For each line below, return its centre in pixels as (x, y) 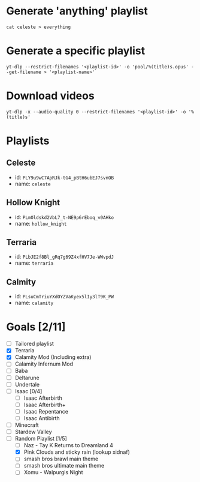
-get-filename (24, 72)
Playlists (28, 141)
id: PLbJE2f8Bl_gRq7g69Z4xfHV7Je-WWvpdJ (64, 257)
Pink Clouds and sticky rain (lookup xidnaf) (77, 452)
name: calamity (34, 303)
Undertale (27, 384)
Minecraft (27, 425)
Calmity (21, 282)
